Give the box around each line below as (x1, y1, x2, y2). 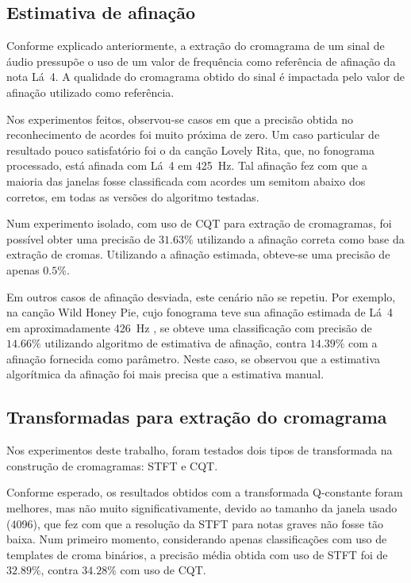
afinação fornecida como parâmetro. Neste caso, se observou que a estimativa (6, 350, 381, 366)
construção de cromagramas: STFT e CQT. (6, 457, 218, 474)
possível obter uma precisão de (6, 230, 156, 247)
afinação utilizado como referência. (6, 83, 175, 100)
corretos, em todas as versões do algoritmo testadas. (6, 188, 259, 205)
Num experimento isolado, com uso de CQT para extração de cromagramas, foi (6, 215, 392, 232)
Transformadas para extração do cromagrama (6, 405, 387, 429)
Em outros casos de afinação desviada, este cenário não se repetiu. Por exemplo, (6, 288, 396, 305)
